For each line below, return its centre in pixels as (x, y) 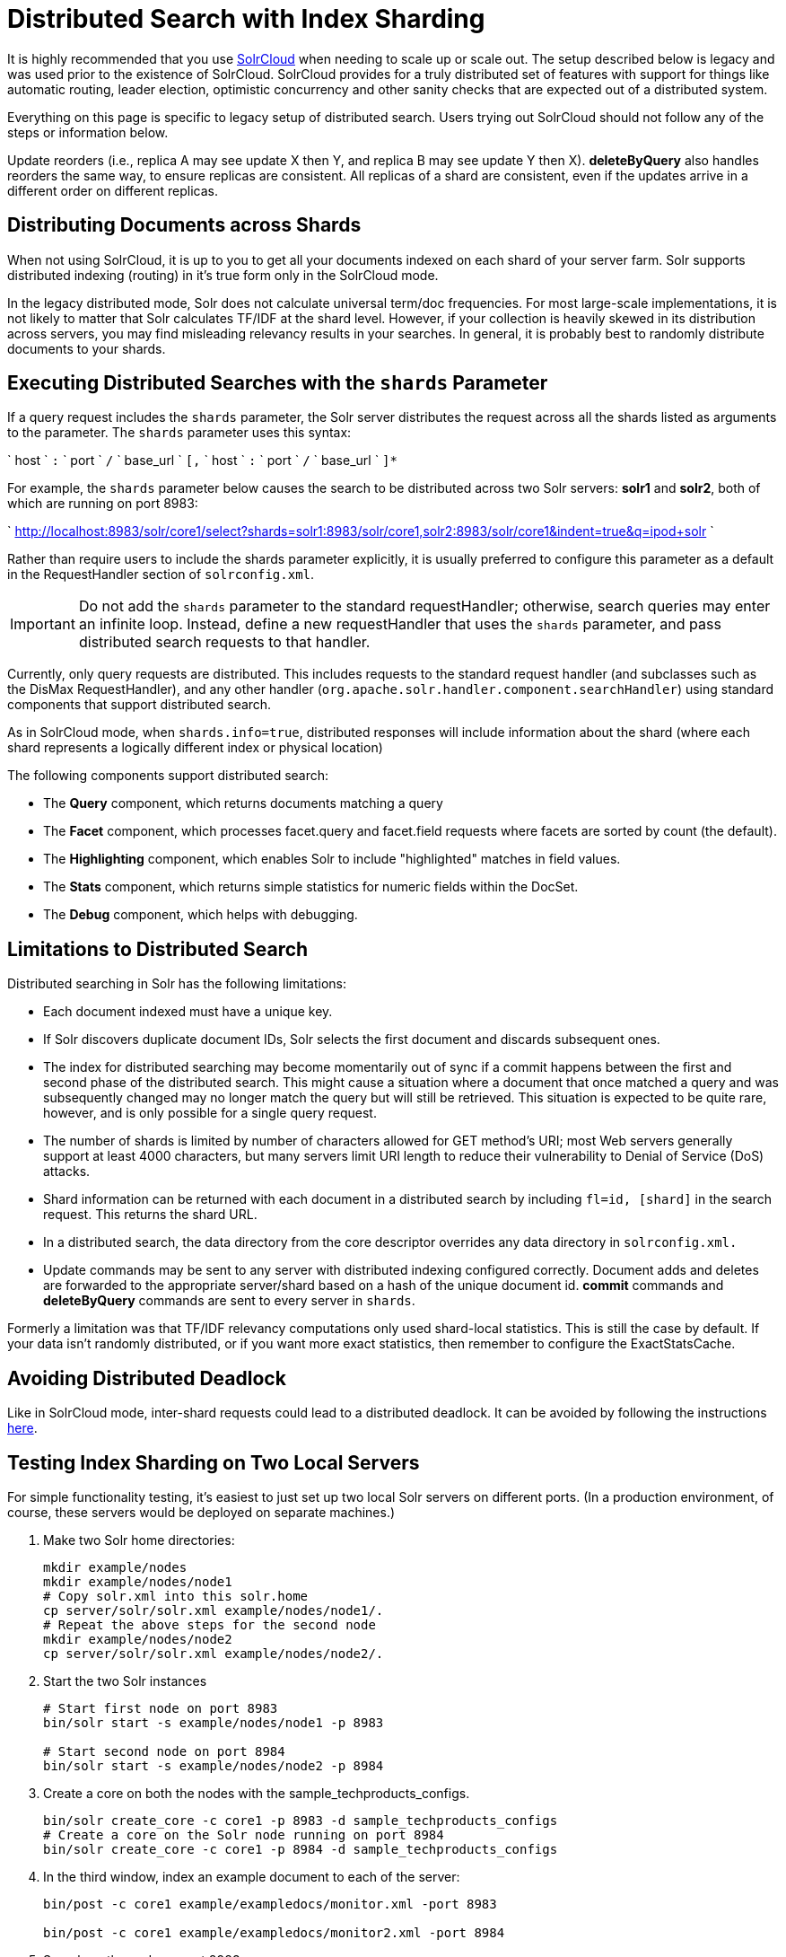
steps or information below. (88, 132)
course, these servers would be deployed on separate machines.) (201, 1512)
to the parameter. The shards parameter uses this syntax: (179, 433)
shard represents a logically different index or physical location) (195, 748)
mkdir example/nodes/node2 (138, 1639)
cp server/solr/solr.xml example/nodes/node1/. (214, 1610)
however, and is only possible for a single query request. (210, 1113)
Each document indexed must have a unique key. (188, 1012)
